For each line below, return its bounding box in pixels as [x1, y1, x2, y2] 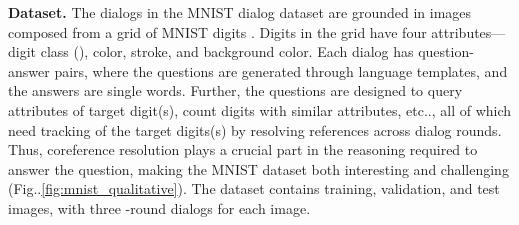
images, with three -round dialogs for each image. [8, 197, 311, 218]
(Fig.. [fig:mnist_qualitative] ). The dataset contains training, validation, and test [8, 178, 500, 199]
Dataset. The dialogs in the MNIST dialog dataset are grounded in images [8, 2, 472, 22]
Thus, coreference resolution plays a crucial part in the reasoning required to [8, 139, 478, 160]
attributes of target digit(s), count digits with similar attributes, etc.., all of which [8, 99, 512, 120]
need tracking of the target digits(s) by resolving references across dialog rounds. [8, 119, 502, 140]
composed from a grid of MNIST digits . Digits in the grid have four [8, 21, 427, 42]
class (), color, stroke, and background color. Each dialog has [40, 41, 414, 62]
